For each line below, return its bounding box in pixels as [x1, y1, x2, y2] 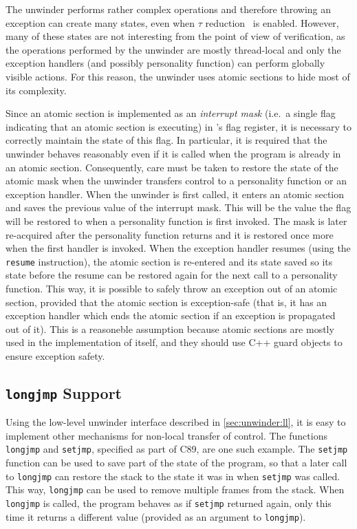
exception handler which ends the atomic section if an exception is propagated [6, 308, 336, 323]
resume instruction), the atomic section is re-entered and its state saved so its [6, 254, 333, 268]
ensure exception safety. [6, 348, 105, 363]
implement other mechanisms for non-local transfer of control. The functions [6, 428, 327, 442]
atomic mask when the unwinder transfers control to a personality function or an [6, 173, 347, 188]
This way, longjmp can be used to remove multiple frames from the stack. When [6, 482, 345, 497]
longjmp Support [6, 382, 122, 403]
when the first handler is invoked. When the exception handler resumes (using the [6, 241, 351, 255]
